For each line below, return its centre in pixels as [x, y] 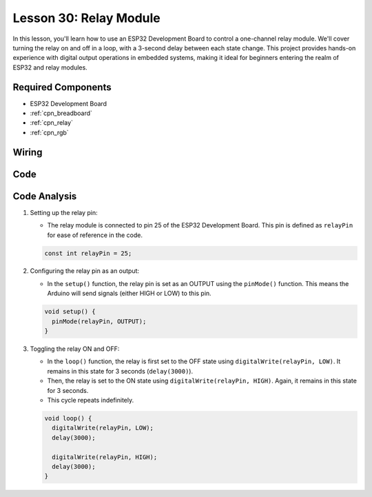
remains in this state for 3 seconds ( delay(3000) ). [120, 371]
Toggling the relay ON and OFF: [75, 349]
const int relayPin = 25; [88, 253]
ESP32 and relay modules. [50, 67]
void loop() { [68, 418]
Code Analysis [45, 196]
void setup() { [70, 312]
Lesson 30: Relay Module [87, 18]
